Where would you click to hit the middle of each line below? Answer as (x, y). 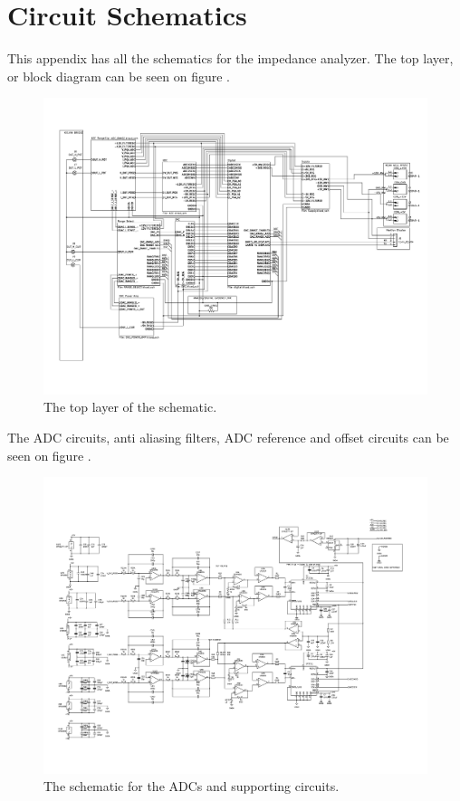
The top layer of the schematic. (130, 407)
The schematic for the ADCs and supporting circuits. (192, 786)
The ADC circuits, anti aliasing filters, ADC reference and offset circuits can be (228, 438)
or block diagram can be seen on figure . (119, 76)
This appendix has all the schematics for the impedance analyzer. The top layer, (230, 58)
